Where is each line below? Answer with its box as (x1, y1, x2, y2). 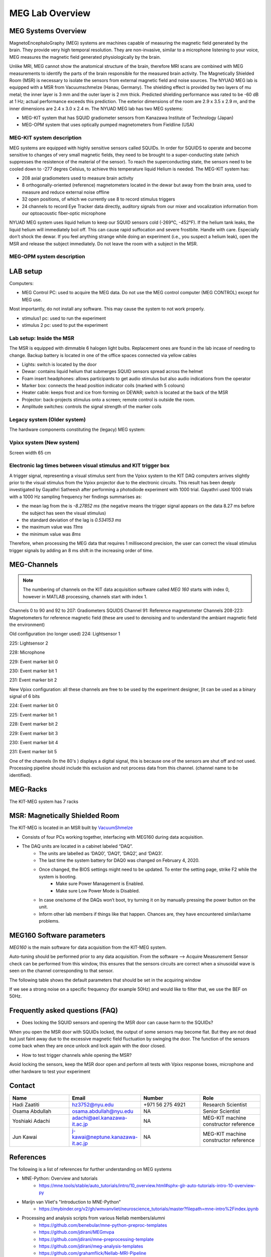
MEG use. (22, 297, 42, 303)
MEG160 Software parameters (9, 931, 105, 940)
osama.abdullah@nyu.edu (72, 1108, 133, 1115)
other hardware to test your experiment (9, 1068, 90, 1074)
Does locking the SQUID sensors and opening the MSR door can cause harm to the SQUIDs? (22, 1020, 213, 1026)
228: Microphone (9, 649, 45, 656)
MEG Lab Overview (9, 8, 90, 19)
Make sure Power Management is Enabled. (56, 880, 144, 887)
